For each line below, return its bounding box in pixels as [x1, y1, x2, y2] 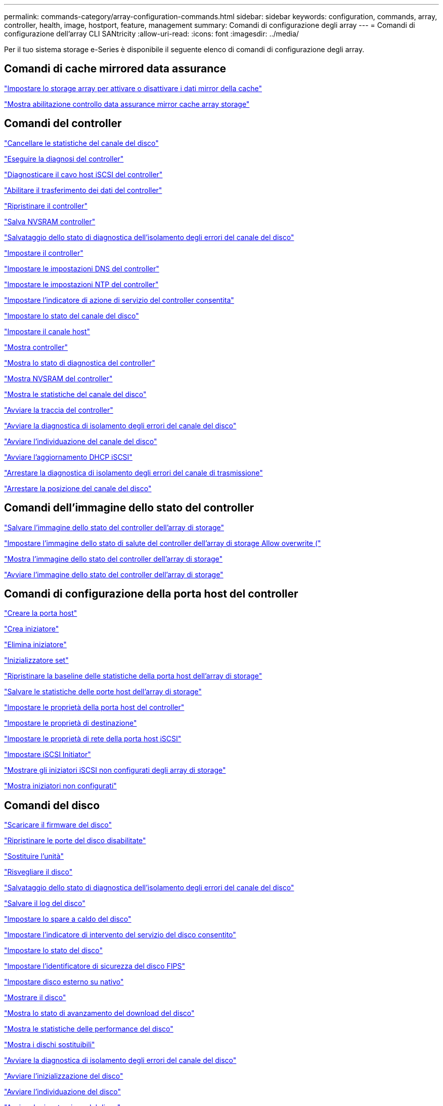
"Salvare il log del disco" [4, 899, 85, 908]
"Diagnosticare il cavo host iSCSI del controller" [4, 170, 163, 179]
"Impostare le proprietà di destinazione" [4, 719, 137, 728]
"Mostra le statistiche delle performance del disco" [4, 1024, 173, 1034]
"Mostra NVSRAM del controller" [4, 374, 113, 383]
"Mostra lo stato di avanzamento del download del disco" [4, 1009, 195, 1018]
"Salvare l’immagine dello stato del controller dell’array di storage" [4, 523, 224, 532]
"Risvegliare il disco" [4, 867, 73, 877]
